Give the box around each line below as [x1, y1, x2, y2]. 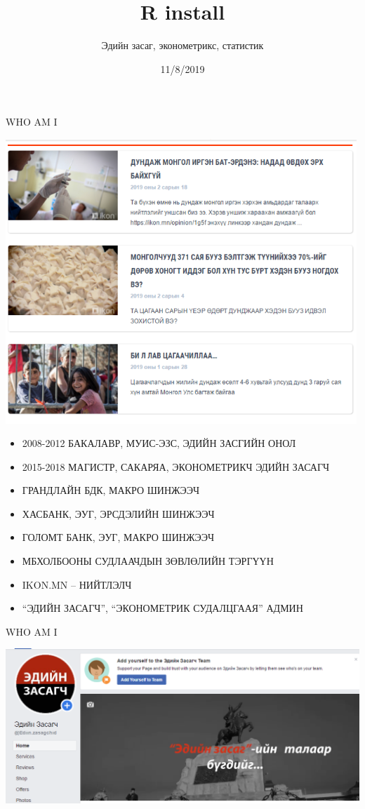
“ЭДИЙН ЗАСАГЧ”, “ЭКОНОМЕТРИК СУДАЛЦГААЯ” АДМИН [22, 601, 303, 615]
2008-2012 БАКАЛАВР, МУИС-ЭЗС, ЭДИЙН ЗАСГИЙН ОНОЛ [22, 436, 296, 450]
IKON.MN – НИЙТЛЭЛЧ [22, 577, 132, 591]
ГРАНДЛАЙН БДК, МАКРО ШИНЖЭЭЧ [22, 483, 200, 497]
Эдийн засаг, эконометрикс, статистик [101, 38, 264, 53]
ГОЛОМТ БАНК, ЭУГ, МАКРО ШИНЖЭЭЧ [22, 530, 215, 544]
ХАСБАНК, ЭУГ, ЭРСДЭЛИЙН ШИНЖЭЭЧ [22, 506, 215, 521]
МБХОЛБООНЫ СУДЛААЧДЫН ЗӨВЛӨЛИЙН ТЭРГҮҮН [22, 554, 274, 568]
